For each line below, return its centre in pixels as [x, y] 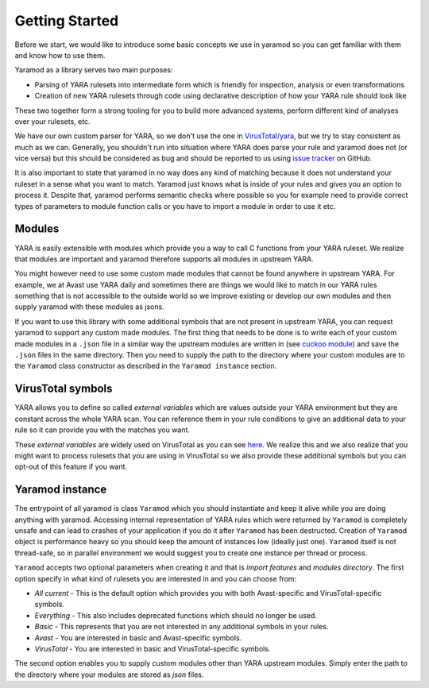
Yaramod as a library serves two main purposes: [94, 70]
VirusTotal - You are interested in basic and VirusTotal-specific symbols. [153, 648]
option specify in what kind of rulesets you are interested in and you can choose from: [156, 578]
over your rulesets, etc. [52, 121]
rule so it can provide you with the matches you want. [102, 430]
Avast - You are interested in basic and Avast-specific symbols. [138, 638]
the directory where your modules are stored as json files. [109, 674]
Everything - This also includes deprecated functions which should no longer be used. [176, 615]
